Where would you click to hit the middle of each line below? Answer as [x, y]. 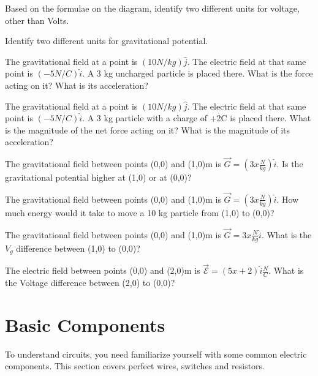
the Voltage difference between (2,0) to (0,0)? [90, 283]
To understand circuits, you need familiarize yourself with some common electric [156, 354]
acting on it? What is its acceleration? [77, 85]
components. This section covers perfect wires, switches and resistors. [135, 366]
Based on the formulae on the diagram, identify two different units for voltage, [152, 8]
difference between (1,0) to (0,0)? [78, 248]
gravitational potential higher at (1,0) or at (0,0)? [98, 177]
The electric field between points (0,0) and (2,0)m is [103, 270]
